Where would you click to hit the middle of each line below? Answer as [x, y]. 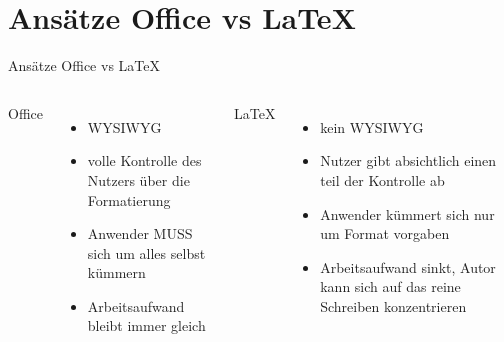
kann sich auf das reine [390, 286]
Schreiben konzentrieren [393, 305]
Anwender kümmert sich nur [407, 213]
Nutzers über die [138, 179]
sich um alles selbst [146, 252]
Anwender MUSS [140, 233]
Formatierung [129, 199]
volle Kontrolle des [144, 160]
